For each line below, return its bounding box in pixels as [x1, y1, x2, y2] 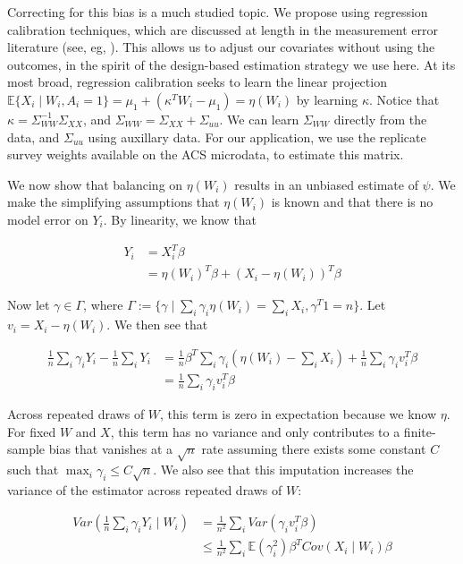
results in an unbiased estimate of [234, 175, 418, 193]
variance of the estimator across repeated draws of [7, 480, 282, 499]
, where [83, 295, 123, 314]
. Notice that [368, 90, 440, 108]
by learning [296, 90, 358, 108]
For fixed [7, 422, 56, 440]
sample [7, 440, 46, 458]
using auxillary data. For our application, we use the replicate [88, 127, 426, 146]
